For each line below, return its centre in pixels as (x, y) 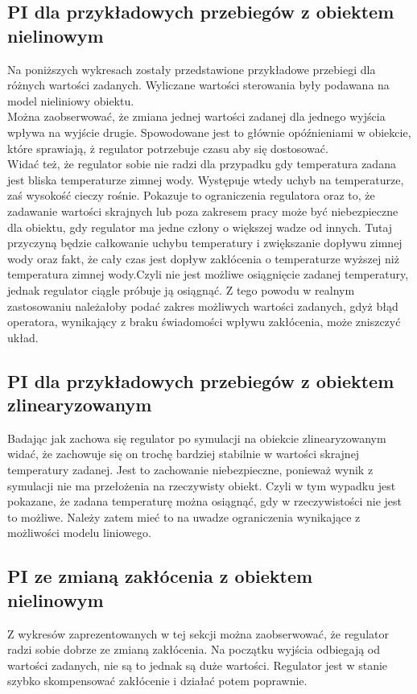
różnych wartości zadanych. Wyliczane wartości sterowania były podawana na (198, 85)
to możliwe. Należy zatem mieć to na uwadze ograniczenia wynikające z (184, 516)
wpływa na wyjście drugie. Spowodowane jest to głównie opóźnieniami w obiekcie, (209, 132)
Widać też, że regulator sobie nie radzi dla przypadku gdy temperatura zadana (202, 164)
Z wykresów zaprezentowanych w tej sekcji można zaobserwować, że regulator (198, 633)
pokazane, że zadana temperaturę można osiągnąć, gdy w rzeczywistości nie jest (204, 501)
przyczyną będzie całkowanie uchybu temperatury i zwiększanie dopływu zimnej (205, 243)
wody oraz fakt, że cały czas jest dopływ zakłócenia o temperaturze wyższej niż (203, 258)
